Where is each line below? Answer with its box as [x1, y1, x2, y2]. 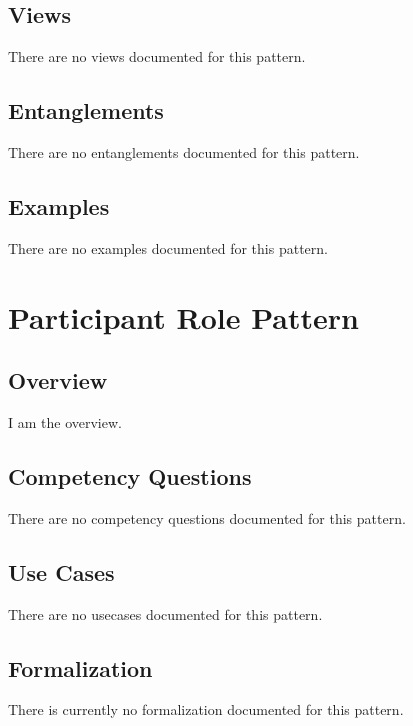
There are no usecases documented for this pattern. [8, 603, 323, 624]
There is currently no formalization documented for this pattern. [8, 699, 404, 720]
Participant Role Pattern [8, 296, 359, 337]
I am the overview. [8, 411, 122, 432]
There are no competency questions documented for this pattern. [8, 507, 406, 528]
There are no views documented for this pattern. [8, 46, 306, 67]
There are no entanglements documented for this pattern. [8, 142, 360, 162]
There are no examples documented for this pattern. [8, 237, 328, 258]
